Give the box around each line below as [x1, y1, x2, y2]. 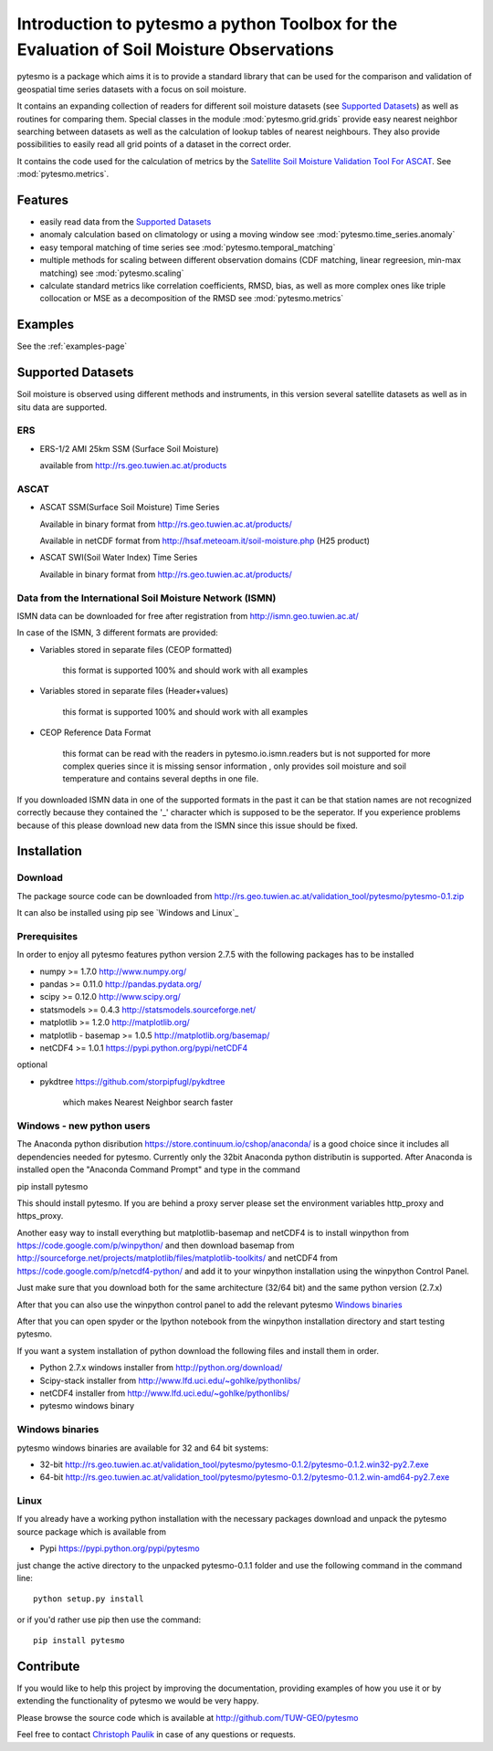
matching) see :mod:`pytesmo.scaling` [39, 267, 184, 278]
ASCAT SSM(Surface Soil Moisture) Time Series [39, 502, 220, 513]
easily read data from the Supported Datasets [39, 215, 212, 227]
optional [16, 1059, 47, 1070]
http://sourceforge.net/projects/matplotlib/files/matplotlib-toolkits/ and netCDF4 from [16, 1253, 338, 1263]
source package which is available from [16, 1526, 166, 1537]
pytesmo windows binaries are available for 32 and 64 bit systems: [16, 1442, 269, 1453]
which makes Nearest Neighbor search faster [62, 1096, 234, 1108]
